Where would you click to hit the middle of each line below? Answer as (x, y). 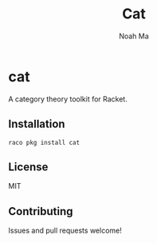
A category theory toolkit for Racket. (68, 99)
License (28, 167)
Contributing (41, 211)
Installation (37, 124)
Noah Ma (134, 36)
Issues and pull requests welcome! (65, 231)
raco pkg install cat (44, 142)
